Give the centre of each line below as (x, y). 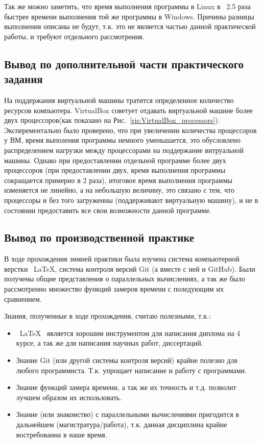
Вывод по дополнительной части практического (124, 63)
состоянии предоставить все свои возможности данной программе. (108, 210)
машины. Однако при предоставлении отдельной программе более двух (115, 160)
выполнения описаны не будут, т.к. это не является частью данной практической (130, 26)
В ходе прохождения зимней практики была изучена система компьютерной (122, 259)
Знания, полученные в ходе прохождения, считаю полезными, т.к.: (108, 316)
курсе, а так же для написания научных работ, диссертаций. (110, 343)
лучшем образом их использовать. (69, 397)
